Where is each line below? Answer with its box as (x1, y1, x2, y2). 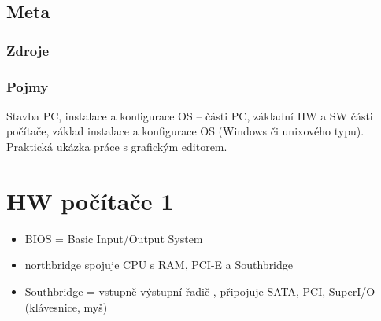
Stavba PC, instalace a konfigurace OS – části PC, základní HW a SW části (6, 107, 373, 124)
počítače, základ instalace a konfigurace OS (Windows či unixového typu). (6, 123, 364, 139)
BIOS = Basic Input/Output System (24, 230, 203, 246)
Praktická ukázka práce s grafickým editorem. (6, 138, 227, 155)
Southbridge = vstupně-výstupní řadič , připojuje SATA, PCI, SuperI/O (24, 282, 375, 299)
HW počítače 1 (6, 184, 174, 216)
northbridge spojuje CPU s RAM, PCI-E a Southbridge (24, 256, 294, 273)
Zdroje (6, 40, 50, 60)
